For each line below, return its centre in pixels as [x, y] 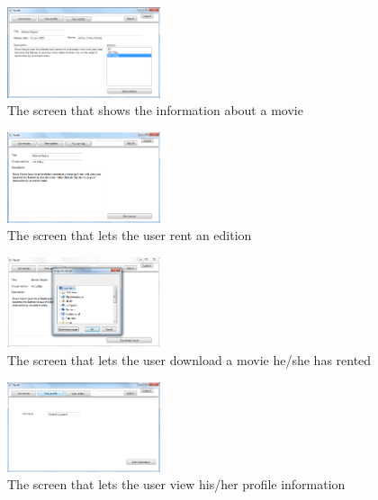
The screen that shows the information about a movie [155, 110]
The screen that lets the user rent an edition [130, 235]
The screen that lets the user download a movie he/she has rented [189, 360]
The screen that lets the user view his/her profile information [176, 484]
